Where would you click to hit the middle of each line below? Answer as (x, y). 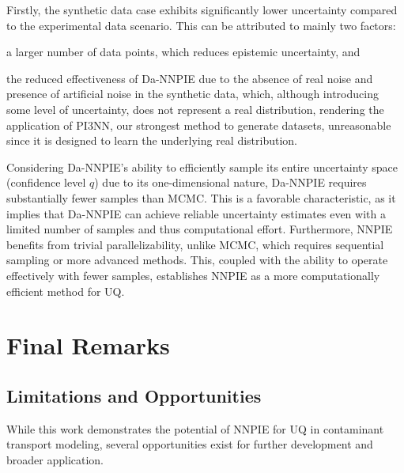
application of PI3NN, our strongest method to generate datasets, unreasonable (199, 125)
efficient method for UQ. (66, 291)
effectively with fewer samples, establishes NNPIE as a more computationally (193, 275)
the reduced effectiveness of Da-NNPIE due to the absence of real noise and (190, 78)
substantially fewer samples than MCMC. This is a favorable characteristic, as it (201, 197)
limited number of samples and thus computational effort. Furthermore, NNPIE (200, 229)
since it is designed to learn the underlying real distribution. (152, 140)
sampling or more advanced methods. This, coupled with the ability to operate (197, 260)
